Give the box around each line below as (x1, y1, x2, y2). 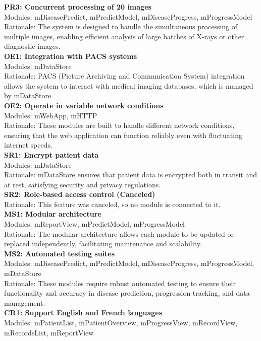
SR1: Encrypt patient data (4, 149, 99, 160)
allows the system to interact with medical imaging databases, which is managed (4, 80, 253, 91)
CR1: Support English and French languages (4, 307, 162, 318)
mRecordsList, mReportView (4, 327, 94, 337)
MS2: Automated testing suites (4, 248, 115, 258)
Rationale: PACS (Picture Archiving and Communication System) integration (4, 71, 245, 81)
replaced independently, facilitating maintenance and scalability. (4, 238, 202, 249)
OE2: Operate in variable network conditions (4, 100, 164, 110)
